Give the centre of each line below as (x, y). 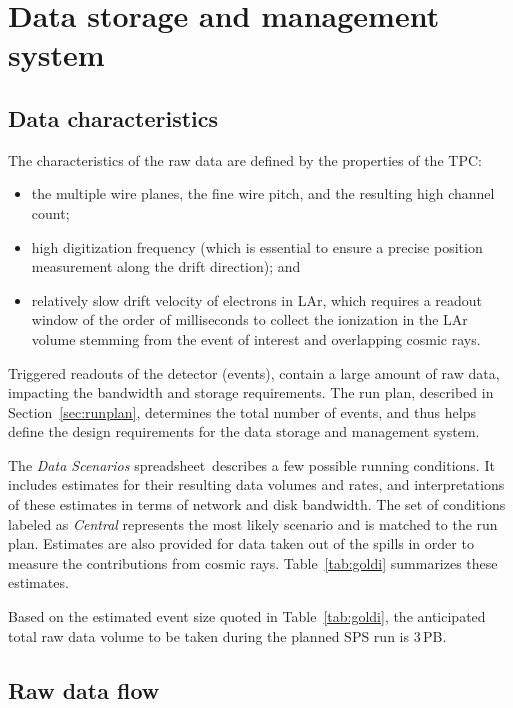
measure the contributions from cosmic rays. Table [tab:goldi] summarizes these (253, 562)
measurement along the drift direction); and (166, 266)
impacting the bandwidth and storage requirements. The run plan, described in (251, 392)
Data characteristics (113, 117)
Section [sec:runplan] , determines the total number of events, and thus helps (242, 411)
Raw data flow (84, 689)
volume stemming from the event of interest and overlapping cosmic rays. (256, 338)
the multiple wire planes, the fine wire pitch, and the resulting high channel (263, 193)
